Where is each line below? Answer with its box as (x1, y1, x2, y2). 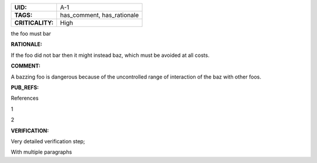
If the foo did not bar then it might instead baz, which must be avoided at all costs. (11, 52, 210, 59)
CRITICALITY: (14, 19, 54, 26)
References (11, 94, 39, 102)
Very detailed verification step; (11, 138, 85, 145)
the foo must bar (11, 30, 51, 37)
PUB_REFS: (11, 84, 39, 91)
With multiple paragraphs (11, 148, 72, 155)
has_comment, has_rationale (59, 11, 139, 19)
